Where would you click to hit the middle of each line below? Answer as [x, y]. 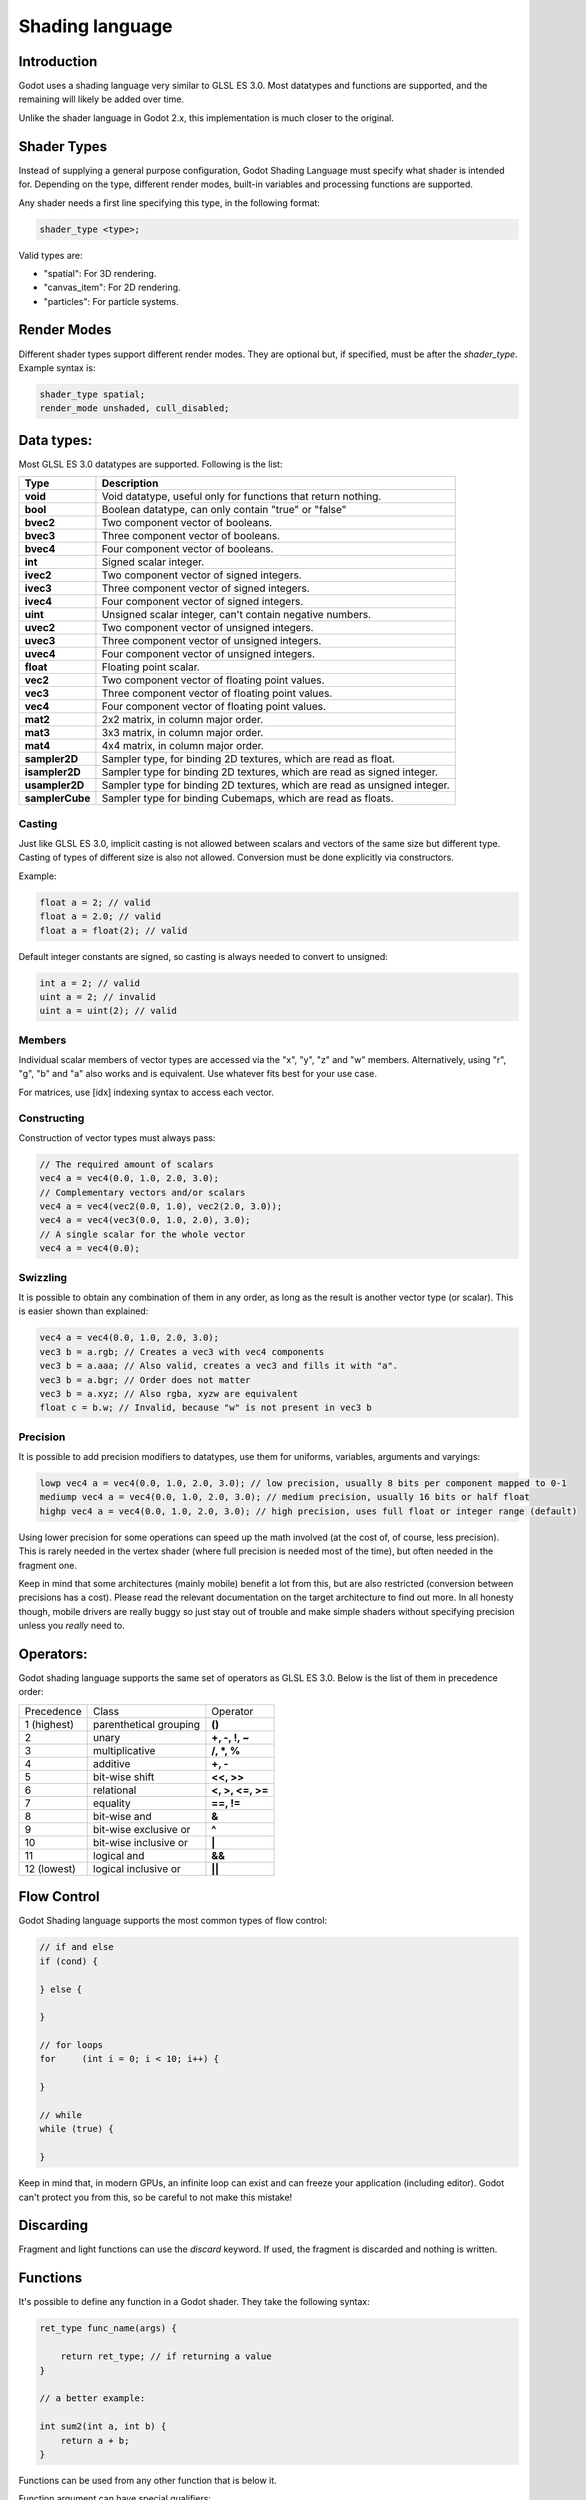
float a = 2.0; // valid [100, 916]
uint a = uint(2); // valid [108, 1011]
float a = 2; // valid [95, 902]
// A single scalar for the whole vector [142, 1234]
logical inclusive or [137, 1868]
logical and [119, 1855]
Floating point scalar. [150, 667]
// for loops [71, 2045]
